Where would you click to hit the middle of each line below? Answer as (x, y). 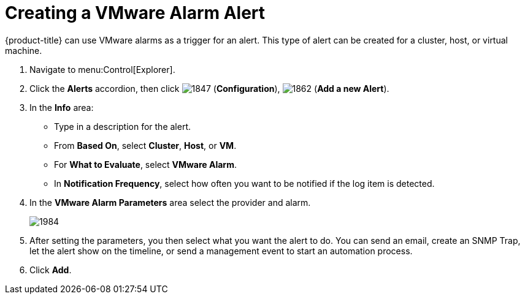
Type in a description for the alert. (123, 126)
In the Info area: (62, 107)
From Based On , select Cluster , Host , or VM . (145, 145)
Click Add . (51, 270)
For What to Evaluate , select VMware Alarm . (145, 164)
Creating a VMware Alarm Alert (135, 13)
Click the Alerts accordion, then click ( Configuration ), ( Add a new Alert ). (209, 88)
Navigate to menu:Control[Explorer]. (102, 69)
